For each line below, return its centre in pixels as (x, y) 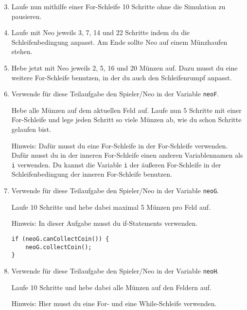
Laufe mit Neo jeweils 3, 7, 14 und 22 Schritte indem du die (101, 32)
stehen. (22, 51)
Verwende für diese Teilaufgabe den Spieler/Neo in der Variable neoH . (115, 270)
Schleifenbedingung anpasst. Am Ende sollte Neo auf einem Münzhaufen (119, 42)
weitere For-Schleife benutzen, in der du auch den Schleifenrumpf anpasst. (122, 77)
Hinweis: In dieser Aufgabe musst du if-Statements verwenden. (105, 223)
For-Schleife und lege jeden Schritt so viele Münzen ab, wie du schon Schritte (126, 119)
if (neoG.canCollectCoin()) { (60, 239)
